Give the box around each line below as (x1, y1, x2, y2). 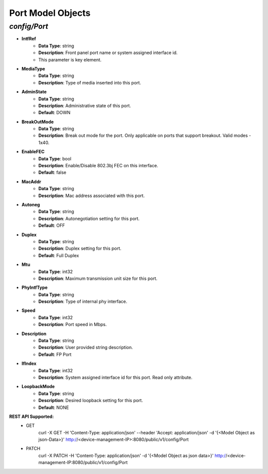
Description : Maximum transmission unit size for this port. (38, 275, 158, 281)
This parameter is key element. (38, 57, 102, 63)
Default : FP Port (38, 351, 72, 357)
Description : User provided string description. (38, 344, 134, 350)
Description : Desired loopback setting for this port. (38, 398, 143, 404)
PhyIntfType (21, 284, 48, 290)
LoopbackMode (21, 384, 55, 390)
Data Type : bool (38, 155, 71, 161)
